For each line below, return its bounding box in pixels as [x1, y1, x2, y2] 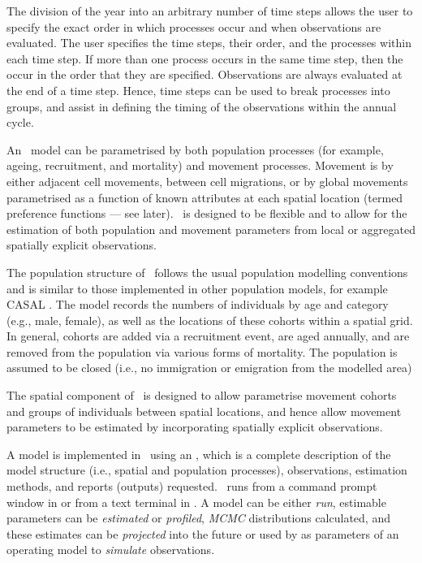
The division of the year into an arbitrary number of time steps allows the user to [6, 2, 413, 19]
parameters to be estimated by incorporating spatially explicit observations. [6, 418, 383, 435]
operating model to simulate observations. [6, 541, 215, 558]
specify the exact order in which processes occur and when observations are [6, 18, 381, 35]
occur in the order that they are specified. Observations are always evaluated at [6, 66, 403, 83]
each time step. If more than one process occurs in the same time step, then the [6, 50, 403, 67]
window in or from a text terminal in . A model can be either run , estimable [6, 493, 386, 510]
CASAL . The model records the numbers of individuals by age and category [6, 296, 389, 313]
